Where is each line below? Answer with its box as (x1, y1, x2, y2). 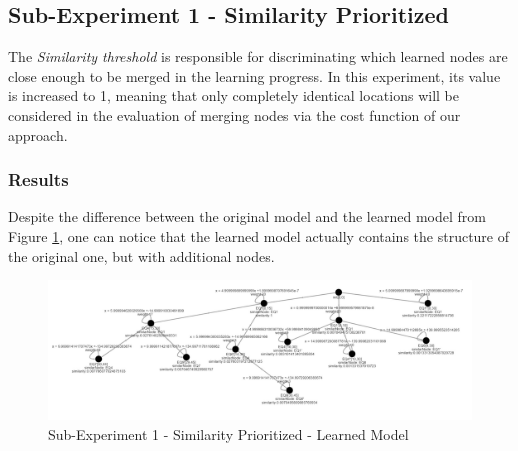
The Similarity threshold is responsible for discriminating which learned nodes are (8, 46, 508, 67)
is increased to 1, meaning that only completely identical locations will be (8, 85, 459, 106)
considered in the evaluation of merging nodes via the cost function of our (8, 104, 461, 125)
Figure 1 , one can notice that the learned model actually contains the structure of (8, 225, 510, 246)
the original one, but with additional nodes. (8, 245, 275, 266)
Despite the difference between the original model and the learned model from (8, 206, 486, 227)
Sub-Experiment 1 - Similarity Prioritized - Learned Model (48, 423, 409, 444)
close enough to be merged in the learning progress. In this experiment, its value (8, 65, 501, 86)
